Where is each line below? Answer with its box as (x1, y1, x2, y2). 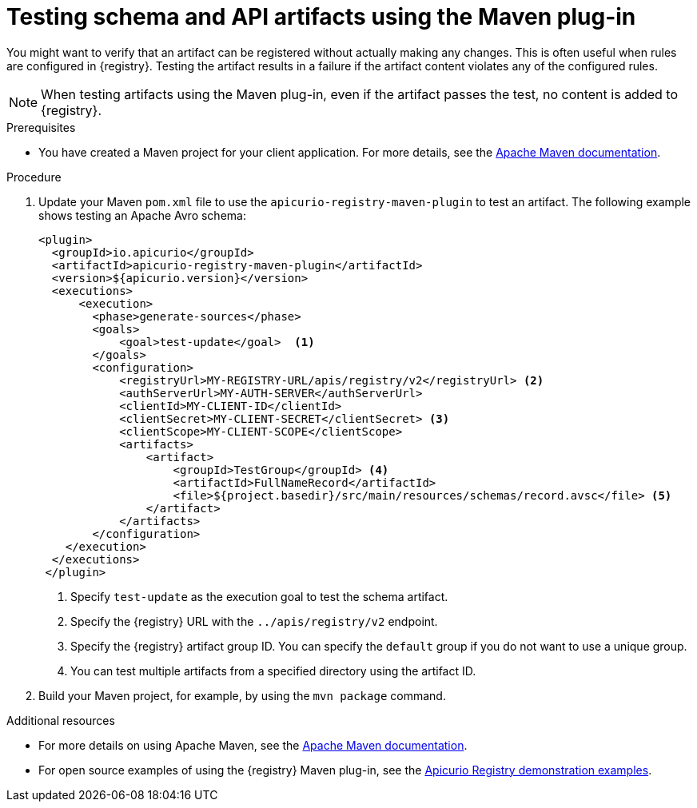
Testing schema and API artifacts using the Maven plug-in (6, 3, 636, 30)
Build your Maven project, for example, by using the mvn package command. (38, 688, 446, 703)
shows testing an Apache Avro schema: (38, 208, 246, 222)
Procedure (6, 169, 62, 184)
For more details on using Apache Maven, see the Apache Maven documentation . (38, 738, 468, 752)
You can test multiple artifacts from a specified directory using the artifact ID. (70, 663, 476, 678)
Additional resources (6, 713, 115, 727)
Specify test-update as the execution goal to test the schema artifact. (70, 589, 448, 603)
